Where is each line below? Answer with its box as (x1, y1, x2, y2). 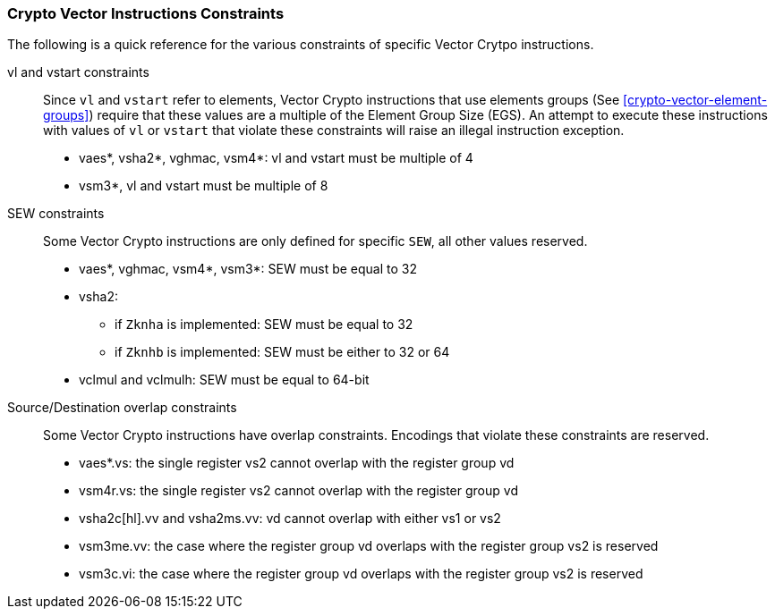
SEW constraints (7, 206, 105, 222)
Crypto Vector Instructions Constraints (7, 4, 285, 22)
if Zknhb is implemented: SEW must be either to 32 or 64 (115, 344, 450, 360)
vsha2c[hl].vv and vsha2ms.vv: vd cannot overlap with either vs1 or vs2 (79, 511, 501, 527)
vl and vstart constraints (7, 64, 149, 80)
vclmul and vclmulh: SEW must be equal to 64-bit (79, 372, 370, 388)
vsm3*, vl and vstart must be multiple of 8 (79, 178, 328, 194)
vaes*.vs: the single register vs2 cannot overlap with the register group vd (79, 455, 515, 471)
